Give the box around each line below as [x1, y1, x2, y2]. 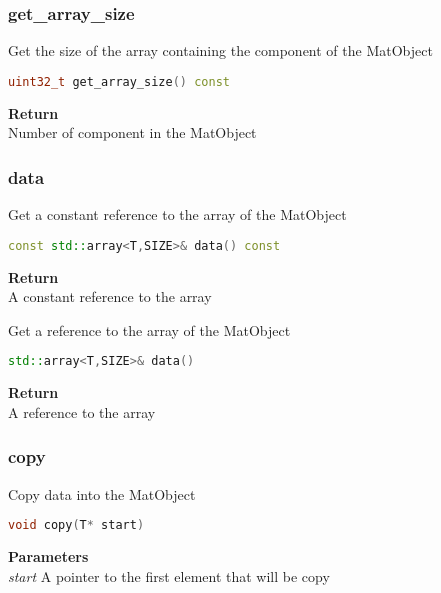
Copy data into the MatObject [8, 483, 196, 504]
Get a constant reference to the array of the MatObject [8, 204, 347, 225]
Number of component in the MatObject [8, 122, 257, 143]
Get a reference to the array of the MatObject [8, 319, 291, 340]
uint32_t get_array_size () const [8, 74, 230, 89]
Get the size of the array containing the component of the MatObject [8, 40, 433, 61]
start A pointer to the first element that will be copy [8, 565, 330, 586]
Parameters [8, 546, 89, 567]
